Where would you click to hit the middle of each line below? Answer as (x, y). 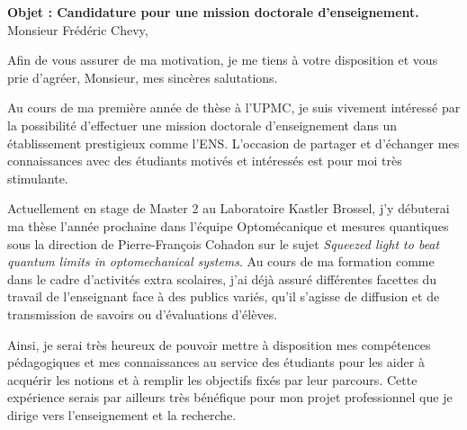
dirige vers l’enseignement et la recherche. (122, 414)
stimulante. (38, 178)
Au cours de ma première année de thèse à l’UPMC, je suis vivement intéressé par (234, 107)
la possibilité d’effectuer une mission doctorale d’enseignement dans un (202, 125)
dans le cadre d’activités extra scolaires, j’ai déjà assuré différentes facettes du (222, 278)
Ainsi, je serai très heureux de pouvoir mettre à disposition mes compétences (219, 344)
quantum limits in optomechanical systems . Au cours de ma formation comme (221, 261)
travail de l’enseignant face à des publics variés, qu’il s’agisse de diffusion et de (224, 296)
